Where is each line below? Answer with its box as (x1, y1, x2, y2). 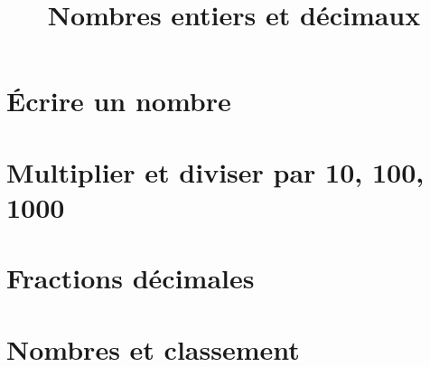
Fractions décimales (6, 259, 255, 296)
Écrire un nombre (6, 82, 231, 119)
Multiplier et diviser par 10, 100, (6, 153, 425, 190)
